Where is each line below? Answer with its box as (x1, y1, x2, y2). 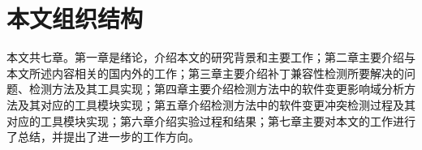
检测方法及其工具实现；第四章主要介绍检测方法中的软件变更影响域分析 (28, 80, 404, 97)
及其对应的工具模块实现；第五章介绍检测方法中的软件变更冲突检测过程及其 (17, 96, 416, 113)
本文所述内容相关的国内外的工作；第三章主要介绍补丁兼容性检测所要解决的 (6, 64, 404, 81)
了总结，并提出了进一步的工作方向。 (6, 128, 200, 145)
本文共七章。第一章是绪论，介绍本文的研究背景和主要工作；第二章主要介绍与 (6, 49, 416, 66)
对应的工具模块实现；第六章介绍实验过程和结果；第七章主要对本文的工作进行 (6, 112, 416, 129)
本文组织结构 (6, 2, 144, 35)
